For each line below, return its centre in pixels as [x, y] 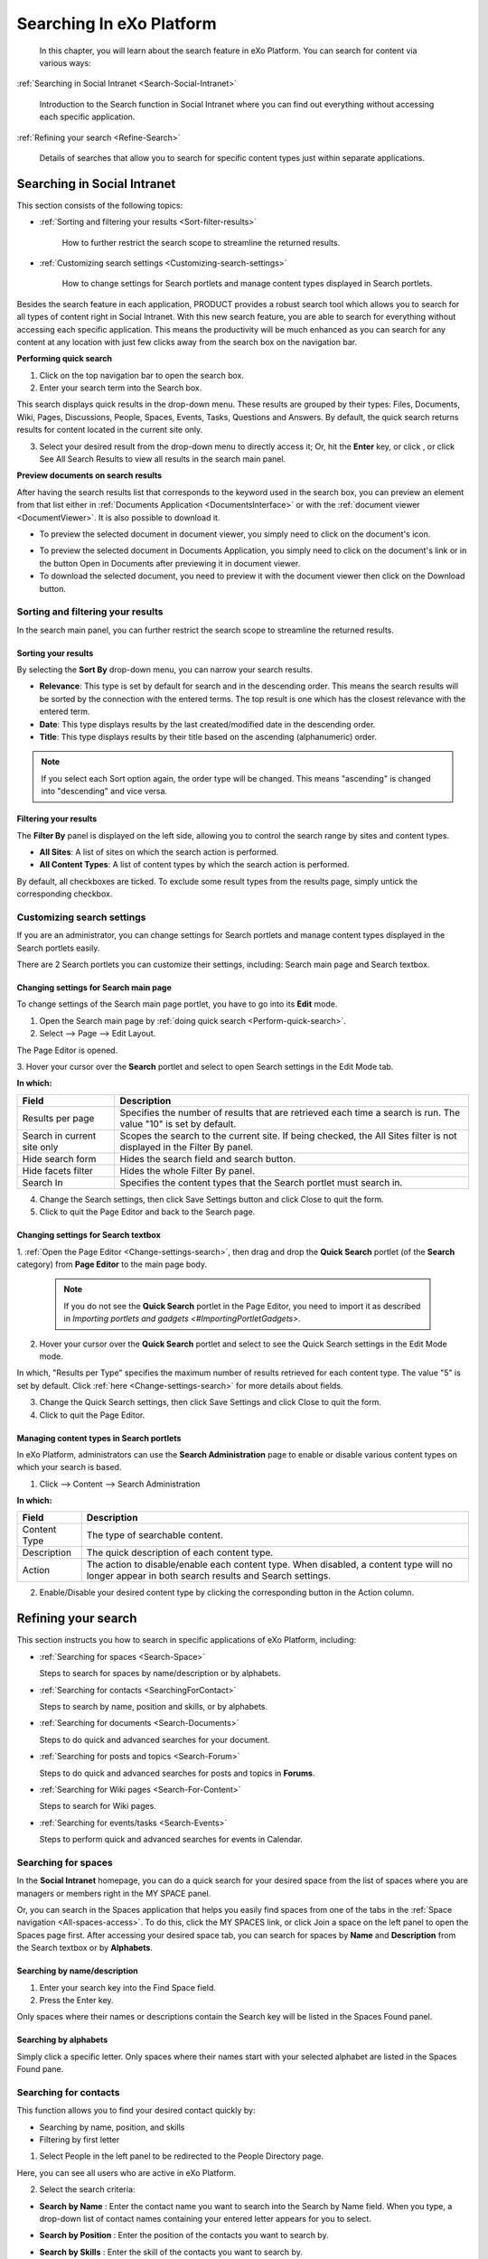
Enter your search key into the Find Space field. [128, 1987]
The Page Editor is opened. [67, 1050]
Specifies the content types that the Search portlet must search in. [261, 1182]
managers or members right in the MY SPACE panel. [114, 1893]
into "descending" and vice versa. [104, 792]
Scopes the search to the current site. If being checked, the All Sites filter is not [288, 1136]
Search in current [59, 1136]
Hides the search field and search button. [208, 1158]
